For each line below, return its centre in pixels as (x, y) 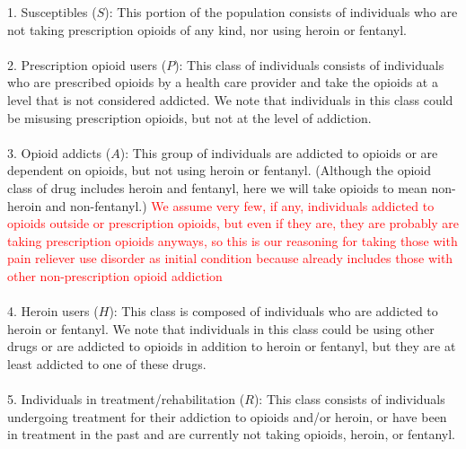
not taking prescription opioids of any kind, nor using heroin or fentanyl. (207, 29)
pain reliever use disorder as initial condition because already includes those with (230, 258)
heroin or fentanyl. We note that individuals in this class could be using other (221, 328)
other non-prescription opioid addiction (115, 275)
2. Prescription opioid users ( (87, 64)
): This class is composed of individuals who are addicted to (273, 311)
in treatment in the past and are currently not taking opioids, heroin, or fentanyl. (231, 434)
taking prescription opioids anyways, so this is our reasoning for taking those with (233, 240)
